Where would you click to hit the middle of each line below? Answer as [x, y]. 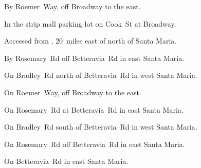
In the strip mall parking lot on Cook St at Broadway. [90, 23]
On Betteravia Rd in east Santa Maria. [66, 161]
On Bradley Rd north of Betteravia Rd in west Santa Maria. [101, 75]
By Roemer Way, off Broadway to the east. [72, 6]
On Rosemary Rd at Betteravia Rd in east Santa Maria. [94, 109]
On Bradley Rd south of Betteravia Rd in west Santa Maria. [101, 127]
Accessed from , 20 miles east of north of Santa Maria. [90, 41]
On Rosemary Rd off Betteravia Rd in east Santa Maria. [95, 144]
